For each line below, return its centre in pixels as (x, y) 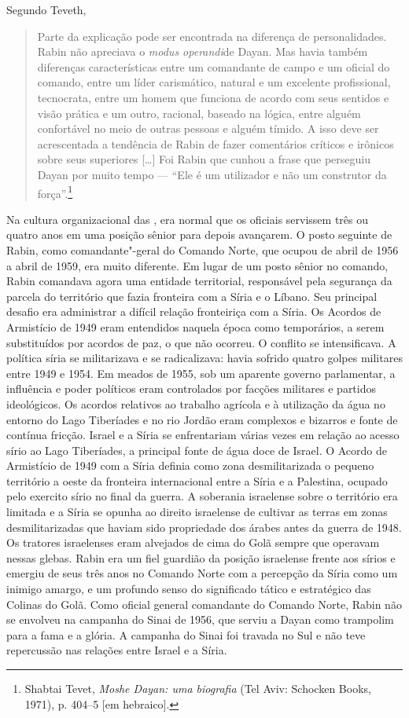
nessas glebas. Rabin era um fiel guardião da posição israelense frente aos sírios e (201, 557)
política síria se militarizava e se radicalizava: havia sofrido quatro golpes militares (204, 358)
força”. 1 (55, 192)
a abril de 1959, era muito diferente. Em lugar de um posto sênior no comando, (197, 265)
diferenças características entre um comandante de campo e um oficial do (214, 66)
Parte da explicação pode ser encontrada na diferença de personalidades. (212, 36)
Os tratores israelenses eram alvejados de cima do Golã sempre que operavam (193, 542)
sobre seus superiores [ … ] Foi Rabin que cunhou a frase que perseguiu (204, 159)
